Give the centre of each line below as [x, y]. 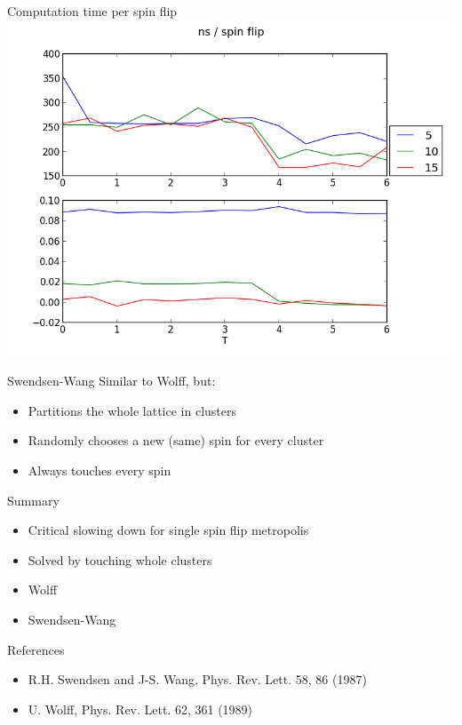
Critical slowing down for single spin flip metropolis [168, 530]
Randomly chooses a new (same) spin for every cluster [176, 440]
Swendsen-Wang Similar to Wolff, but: [112, 381]
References [36, 649]
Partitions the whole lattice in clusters [132, 410]
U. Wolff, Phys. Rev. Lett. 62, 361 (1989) [140, 709]
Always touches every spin [100, 470]
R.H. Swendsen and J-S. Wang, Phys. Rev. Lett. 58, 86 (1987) [197, 679]
